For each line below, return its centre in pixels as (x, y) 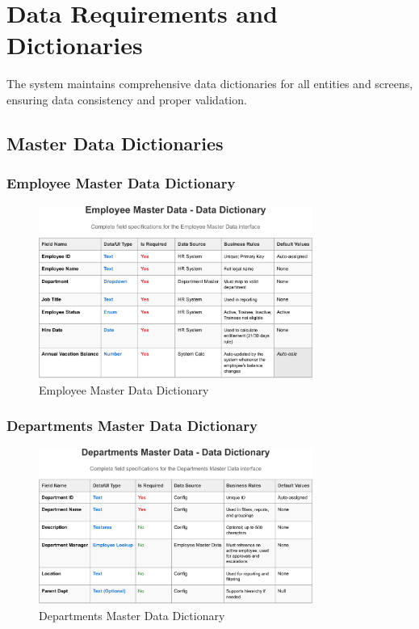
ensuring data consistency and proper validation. (127, 99)
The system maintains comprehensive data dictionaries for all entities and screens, (210, 84)
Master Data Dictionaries (115, 143)
